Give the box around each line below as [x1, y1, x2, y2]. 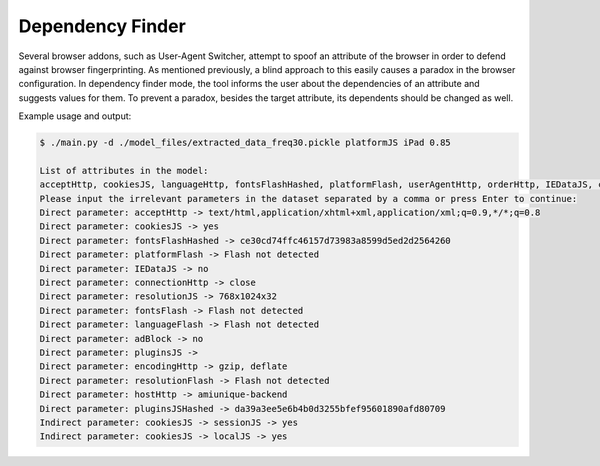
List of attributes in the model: [39, 165, 209, 176]
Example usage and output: [18, 110, 132, 122]
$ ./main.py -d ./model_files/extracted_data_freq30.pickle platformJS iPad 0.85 [39, 137, 452, 149]
